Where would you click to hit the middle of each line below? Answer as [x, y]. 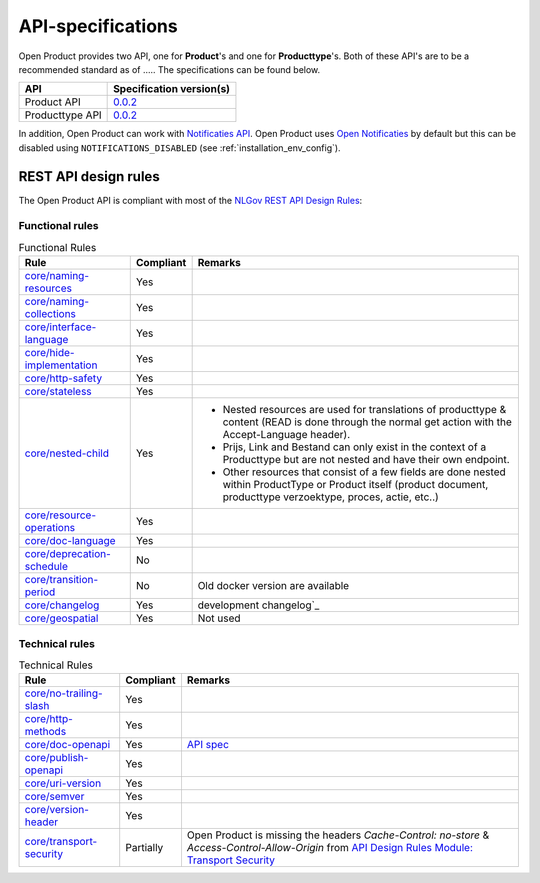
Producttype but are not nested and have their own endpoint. [366, 460]
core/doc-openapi [67, 745]
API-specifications [98, 26]
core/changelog [62, 605]
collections [50, 314]
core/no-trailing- [64, 693]
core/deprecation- [68, 554]
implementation [61, 365]
